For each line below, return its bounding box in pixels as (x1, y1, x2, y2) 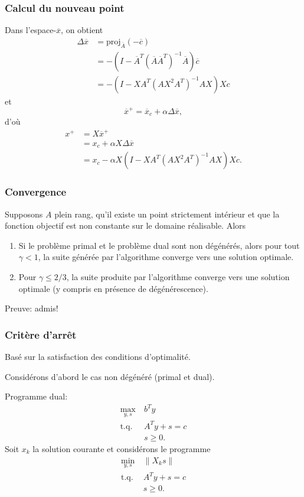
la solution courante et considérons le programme (32, 443, 211, 455)
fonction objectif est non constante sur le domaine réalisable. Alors (5, 219, 246, 232)
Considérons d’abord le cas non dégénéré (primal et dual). (5, 370, 215, 382)
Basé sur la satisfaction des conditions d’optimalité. (5, 350, 191, 362)
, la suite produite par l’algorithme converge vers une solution (66, 270, 290, 282)
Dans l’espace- (5, 24, 57, 36)
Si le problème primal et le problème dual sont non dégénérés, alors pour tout (18, 239, 300, 251)
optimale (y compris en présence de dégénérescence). (18, 282, 208, 294)
